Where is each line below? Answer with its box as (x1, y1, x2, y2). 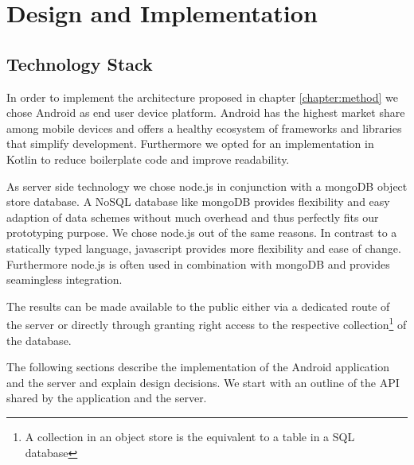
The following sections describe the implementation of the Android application (6, 358, 389, 375)
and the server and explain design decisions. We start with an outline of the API (6, 374, 400, 390)
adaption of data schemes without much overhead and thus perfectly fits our (6, 208, 379, 225)
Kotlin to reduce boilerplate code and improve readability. (6, 150, 290, 167)
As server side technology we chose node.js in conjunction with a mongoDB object (6, 177, 408, 194)
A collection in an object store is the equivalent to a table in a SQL (25, 428, 355, 444)
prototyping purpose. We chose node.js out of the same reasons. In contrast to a (6, 224, 397, 241)
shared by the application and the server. (6, 389, 207, 406)
